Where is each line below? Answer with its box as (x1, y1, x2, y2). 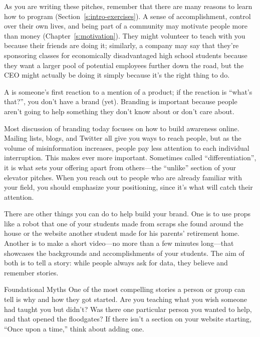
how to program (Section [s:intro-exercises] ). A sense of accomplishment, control (4, 11, 251, 21)
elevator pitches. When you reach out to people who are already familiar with (4, 172, 242, 182)
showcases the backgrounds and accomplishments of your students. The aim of (4, 247, 244, 258)
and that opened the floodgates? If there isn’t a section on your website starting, (4, 313, 252, 324)
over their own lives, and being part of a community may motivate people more (4, 21, 247, 31)
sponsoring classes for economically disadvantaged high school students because (4, 50, 247, 60)
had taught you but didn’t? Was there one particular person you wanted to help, (4, 303, 252, 314)
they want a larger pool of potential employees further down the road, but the (4, 60, 244, 70)
